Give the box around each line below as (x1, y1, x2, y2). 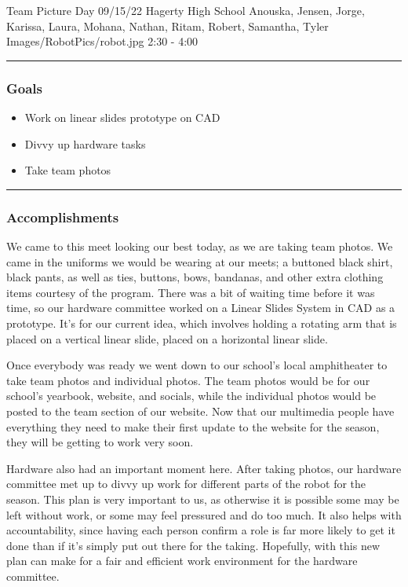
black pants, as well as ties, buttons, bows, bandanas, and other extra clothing (6, 269, 384, 285)
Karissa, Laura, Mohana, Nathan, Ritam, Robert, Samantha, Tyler (6, 17, 329, 34)
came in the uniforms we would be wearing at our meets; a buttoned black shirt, (6, 253, 393, 270)
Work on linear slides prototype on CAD (24, 109, 220, 125)
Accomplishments (6, 207, 119, 226)
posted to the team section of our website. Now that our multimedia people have (6, 402, 395, 419)
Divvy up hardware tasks (24, 135, 146, 152)
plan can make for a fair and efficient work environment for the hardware (6, 552, 358, 569)
